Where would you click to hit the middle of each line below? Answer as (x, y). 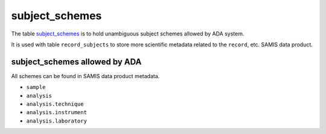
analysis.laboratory (57, 121)
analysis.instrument (57, 112)
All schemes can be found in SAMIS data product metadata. (85, 76)
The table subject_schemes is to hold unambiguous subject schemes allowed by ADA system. (128, 34)
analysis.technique (55, 104)
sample (36, 87)
